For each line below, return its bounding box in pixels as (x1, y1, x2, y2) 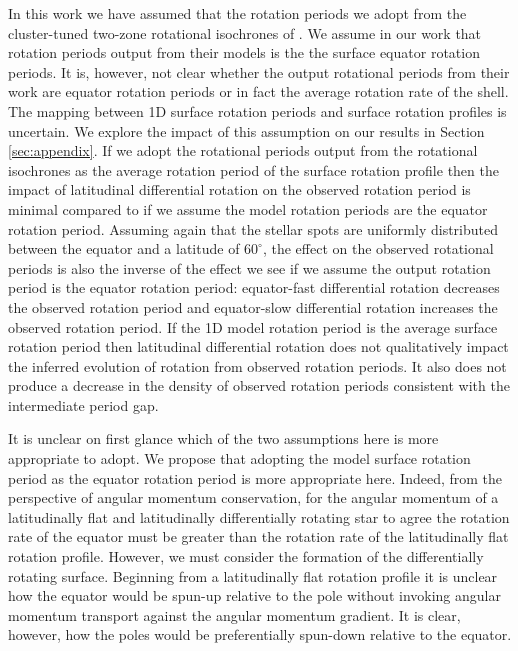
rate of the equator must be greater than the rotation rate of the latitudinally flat (8, 526, 509, 547)
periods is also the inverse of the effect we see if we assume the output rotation (8, 257, 491, 278)
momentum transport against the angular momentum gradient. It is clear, (8, 604, 461, 625)
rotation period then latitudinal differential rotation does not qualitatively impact (8, 336, 509, 357)
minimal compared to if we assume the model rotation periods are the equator (8, 198, 488, 219)
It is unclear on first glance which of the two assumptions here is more (8, 428, 439, 449)
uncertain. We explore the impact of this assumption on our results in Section (8, 120, 485, 141)
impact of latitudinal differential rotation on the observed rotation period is (8, 179, 471, 200)
